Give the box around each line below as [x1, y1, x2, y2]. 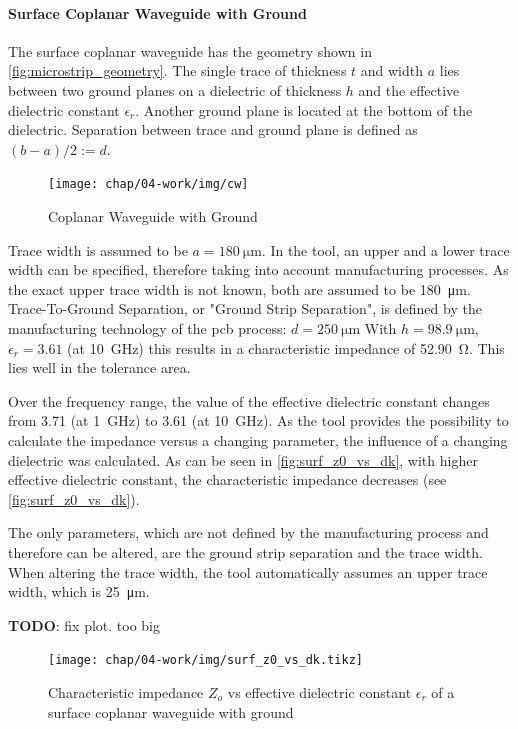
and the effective [358, 79, 460, 100]
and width [360, 60, 424, 81]
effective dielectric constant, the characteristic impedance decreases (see [8, 469, 447, 490]
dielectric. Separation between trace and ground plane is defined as [8, 119, 418, 140]
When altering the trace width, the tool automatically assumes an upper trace [8, 561, 488, 582]
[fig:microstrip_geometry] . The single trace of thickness [8, 60, 347, 81]
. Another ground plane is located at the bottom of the [135, 99, 473, 120]
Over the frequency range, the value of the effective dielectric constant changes [8, 390, 490, 411]
